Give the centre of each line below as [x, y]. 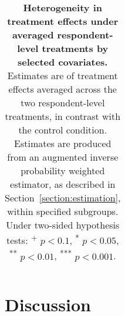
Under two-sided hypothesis [63, 225]
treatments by [75, 48]
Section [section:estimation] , [63, 198]
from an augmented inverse [63, 157]
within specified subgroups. [63, 211]
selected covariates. [63, 62]
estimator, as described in [63, 184]
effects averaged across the [62, 89]
